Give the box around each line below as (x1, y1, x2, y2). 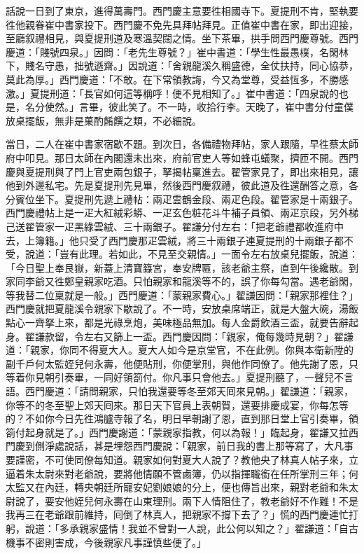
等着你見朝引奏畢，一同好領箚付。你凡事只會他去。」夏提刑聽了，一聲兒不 (6, 370, 344, 385)
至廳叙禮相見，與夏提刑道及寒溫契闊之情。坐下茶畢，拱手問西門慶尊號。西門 (6, 31, 358, 46)
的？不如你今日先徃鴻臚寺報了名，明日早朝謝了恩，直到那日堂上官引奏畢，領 (6, 411, 358, 426)
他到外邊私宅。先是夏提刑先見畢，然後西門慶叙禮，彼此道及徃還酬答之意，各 (6, 178, 358, 193)
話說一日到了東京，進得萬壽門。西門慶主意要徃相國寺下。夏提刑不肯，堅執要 (6, 4, 358, 18)
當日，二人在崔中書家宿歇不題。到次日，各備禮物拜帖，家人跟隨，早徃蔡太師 (6, 137, 358, 151)
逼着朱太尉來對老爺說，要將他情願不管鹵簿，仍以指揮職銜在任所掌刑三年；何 (6, 466, 358, 480)
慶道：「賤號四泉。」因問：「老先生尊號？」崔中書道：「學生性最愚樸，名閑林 (6, 44, 349, 59)
